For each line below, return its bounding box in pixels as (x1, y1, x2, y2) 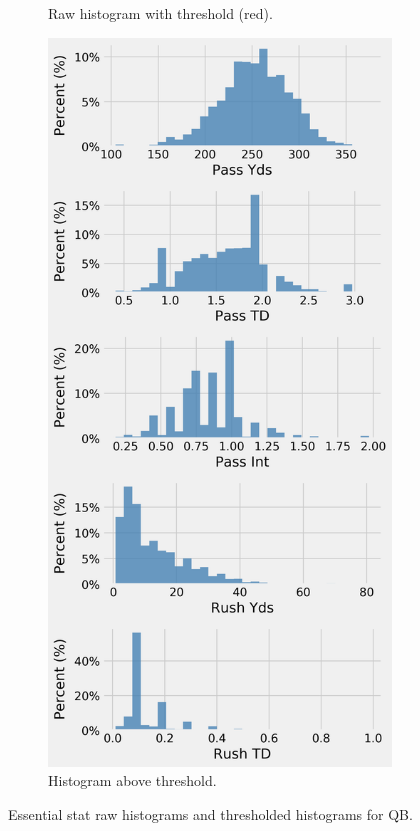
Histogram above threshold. (48, 770, 217, 791)
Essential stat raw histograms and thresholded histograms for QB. (8, 804, 413, 825)
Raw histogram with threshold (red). (48, 3, 273, 23)
